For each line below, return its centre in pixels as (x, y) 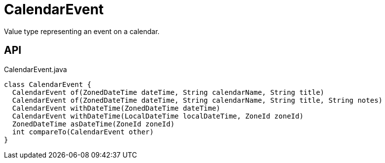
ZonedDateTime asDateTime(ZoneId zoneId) (93, 124)
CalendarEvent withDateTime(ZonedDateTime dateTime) (116, 108)
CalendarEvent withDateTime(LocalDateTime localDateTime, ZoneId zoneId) (158, 116)
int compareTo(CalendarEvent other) (83, 132)
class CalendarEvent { (48, 84)
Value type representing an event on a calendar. (82, 31)
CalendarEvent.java (36, 69)
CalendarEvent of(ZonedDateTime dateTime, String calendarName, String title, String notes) (197, 100)
